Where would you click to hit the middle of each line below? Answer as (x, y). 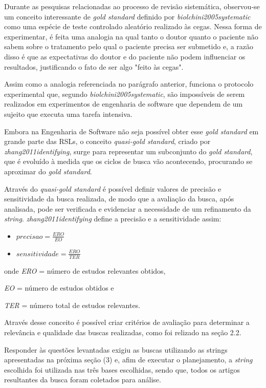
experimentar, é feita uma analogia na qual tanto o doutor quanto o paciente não (131, 36)
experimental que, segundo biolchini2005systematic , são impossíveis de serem (125, 94)
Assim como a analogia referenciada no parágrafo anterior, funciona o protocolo (129, 84)
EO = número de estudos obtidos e (59, 288)
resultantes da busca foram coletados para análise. (83, 380)
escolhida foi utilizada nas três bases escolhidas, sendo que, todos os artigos (122, 369)
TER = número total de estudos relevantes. (72, 305)
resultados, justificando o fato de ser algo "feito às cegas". (94, 66)
